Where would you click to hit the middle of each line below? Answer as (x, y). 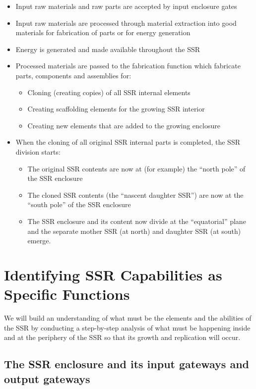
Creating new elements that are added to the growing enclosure (124, 125)
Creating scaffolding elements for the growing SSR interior (116, 109)
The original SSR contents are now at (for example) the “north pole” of (136, 168)
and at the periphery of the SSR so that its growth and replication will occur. (122, 337)
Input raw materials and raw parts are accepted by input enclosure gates (126, 6)
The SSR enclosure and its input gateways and (127, 364)
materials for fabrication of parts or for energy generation (103, 32)
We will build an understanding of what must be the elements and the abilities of (128, 318)
